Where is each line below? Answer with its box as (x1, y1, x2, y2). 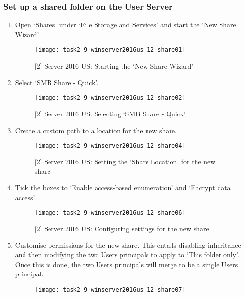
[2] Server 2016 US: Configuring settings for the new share (34, 223, 209, 233)
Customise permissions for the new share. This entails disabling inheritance (15, 240, 241, 250)
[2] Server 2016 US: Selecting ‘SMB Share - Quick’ (34, 108, 186, 118)
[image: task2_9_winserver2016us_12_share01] (34, 46, 186, 54)
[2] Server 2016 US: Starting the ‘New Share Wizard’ (34, 61, 194, 71)
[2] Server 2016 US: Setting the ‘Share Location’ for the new (34, 156, 216, 166)
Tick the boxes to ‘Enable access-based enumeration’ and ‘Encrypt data (15, 182, 231, 192)
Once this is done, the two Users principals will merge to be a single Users (15, 259, 238, 269)
